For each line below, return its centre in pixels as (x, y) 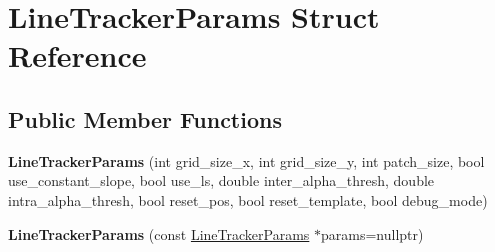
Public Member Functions (145, 118)
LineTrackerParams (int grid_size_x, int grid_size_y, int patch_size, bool (246, 160)
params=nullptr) (372, 233)
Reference (77, 55)
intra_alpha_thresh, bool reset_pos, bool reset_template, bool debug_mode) (248, 199)
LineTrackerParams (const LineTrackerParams (159, 233)
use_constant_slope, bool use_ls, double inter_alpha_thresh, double (221, 180)
